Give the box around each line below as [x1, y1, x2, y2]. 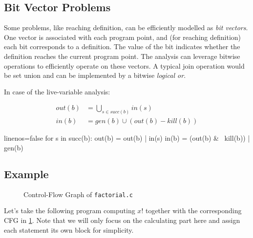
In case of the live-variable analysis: [4, 86, 110, 96]
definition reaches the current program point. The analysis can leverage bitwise [4, 51, 240, 61]
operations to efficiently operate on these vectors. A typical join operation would [4, 60, 245, 71]
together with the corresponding [145, 205, 242, 216]
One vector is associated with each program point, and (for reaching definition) [4, 32, 241, 42]
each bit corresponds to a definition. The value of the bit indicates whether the [4, 41, 240, 52]
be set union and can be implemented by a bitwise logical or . [4, 70, 186, 80]
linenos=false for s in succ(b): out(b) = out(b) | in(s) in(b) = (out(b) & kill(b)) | [4, 133, 250, 143]
